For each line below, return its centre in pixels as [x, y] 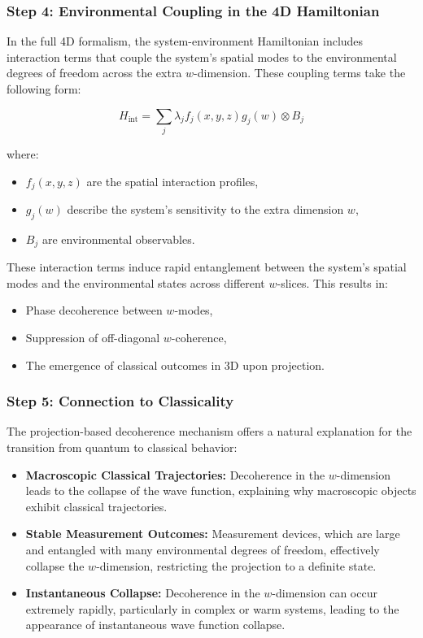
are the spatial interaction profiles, [172, 181]
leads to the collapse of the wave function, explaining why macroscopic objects [221, 490]
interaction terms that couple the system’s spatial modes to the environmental [202, 56]
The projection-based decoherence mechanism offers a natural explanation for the [209, 431]
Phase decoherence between [94, 310]
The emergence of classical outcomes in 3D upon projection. [175, 365]
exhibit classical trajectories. [96, 506]
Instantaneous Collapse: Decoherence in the [143, 593]
